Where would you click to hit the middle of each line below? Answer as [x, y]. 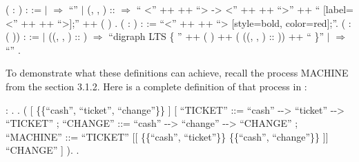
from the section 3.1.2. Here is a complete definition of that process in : [156, 86]
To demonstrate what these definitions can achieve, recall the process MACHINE [177, 73]
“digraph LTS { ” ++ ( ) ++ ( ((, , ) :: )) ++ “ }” [216, 36]
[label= [338, 9]
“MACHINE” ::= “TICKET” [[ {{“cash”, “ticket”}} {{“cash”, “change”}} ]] [167, 136]
